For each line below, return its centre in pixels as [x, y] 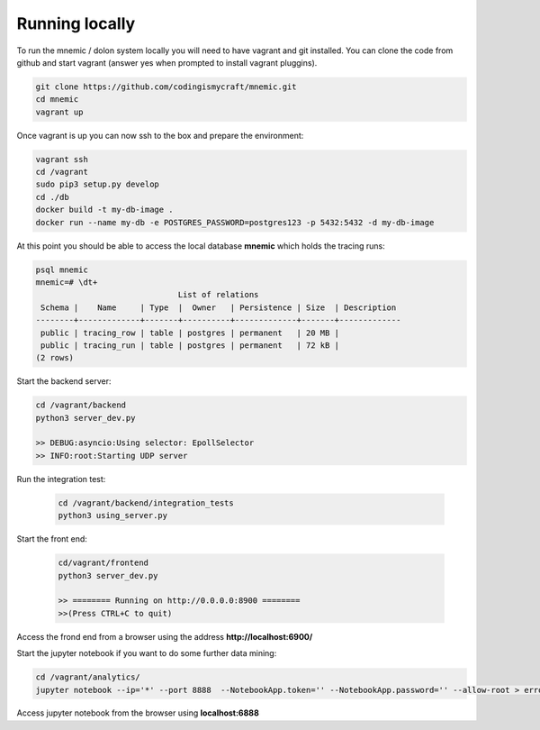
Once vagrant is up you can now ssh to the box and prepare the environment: [160, 135]
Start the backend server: [64, 381]
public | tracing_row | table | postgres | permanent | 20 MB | [190, 333]
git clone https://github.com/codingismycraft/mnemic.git [166, 87]
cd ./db [52, 197]
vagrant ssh [62, 159]
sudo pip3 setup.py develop [97, 184]
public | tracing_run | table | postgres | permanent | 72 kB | [190, 345]
